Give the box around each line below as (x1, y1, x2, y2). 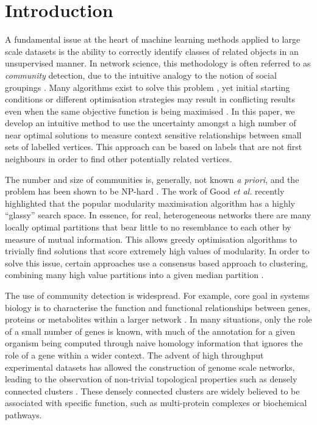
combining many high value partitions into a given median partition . (5, 268, 264, 281)
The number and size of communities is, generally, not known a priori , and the (5, 173, 299, 185)
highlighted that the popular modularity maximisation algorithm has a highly (5, 196, 295, 209)
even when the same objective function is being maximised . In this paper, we (5, 104, 295, 117)
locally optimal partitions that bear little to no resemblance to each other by (5, 221, 291, 234)
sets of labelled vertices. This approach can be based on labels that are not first (5, 140, 302, 153)
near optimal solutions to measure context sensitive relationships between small (5, 128, 302, 141)
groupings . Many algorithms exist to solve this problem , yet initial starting (5, 80, 290, 93)
